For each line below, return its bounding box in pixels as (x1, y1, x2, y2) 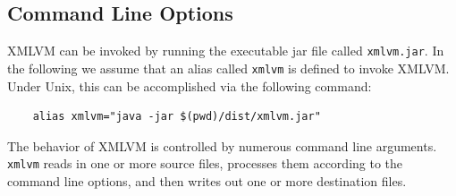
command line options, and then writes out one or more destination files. (7, 171, 407, 190)
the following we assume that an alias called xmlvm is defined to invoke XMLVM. (7, 58, 450, 77)
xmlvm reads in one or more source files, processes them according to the (7, 154, 403, 173)
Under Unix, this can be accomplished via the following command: (7, 76, 372, 95)
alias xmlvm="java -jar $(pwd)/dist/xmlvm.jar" (32, 110, 321, 124)
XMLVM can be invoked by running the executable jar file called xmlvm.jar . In (7, 41, 444, 60)
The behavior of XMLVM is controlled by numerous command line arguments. (7, 136, 437, 155)
